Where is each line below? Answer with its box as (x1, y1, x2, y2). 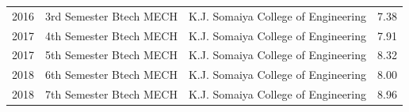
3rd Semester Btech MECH (45, 7, 178, 24)
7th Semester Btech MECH (45, 86, 178, 103)
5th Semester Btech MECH (45, 47, 178, 63)
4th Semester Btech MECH (45, 27, 178, 43)
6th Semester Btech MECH (45, 66, 178, 83)
